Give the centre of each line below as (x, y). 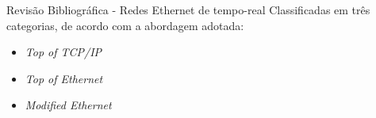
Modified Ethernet (68, 105)
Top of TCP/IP (63, 52)
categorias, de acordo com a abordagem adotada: (125, 25)
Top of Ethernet (64, 78)
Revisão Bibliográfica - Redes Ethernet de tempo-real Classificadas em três (188, 10)
